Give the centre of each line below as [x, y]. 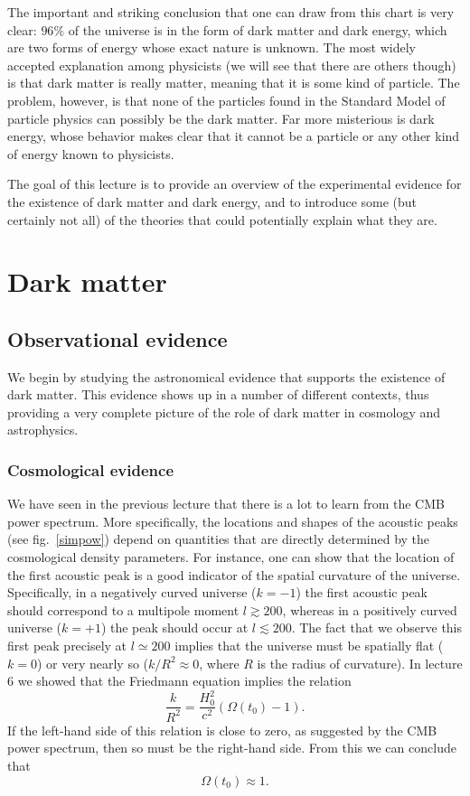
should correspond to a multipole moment [123, 609]
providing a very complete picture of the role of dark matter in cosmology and [224, 412]
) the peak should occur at [174, 627]
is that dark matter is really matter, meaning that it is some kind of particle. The [234, 83]
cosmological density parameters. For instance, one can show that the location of [231, 557]
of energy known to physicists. [91, 153]
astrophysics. [43, 430]
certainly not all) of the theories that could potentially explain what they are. [222, 219]
